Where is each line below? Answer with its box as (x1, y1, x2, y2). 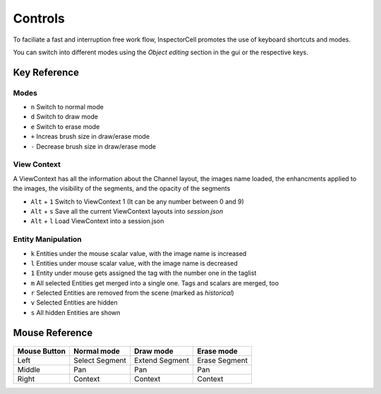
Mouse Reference (13, 326, 93, 338)
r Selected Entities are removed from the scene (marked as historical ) (30, 289, 234, 297)
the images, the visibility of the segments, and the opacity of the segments (13, 184, 231, 193)
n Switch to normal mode (30, 103, 104, 111)
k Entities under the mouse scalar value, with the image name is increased (30, 249, 247, 257)
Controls (13, 11, 65, 26)
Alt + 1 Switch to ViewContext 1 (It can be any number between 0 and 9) (30, 197, 245, 206)
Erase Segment (197, 356, 248, 366)
